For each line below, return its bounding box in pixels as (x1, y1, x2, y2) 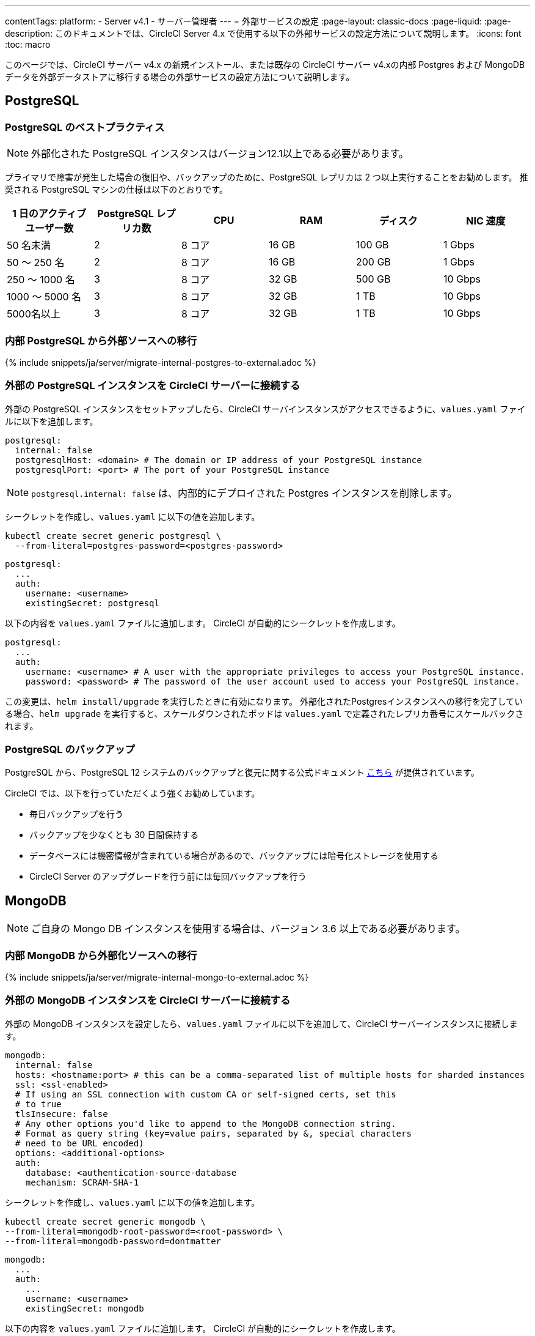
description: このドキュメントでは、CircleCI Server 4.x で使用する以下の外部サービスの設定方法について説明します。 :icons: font (5, 28, 522, 39)
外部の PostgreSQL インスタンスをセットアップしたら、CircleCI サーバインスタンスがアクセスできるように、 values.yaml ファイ (5, 403, 526, 414)
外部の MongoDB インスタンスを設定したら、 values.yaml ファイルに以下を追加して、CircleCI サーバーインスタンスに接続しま (5, 1018, 518, 1029)
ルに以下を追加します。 (5, 415, 98, 426)
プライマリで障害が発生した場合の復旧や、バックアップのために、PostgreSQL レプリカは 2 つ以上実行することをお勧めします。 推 (5, 172, 528, 183)
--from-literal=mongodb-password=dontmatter (5, 1236, 222, 1246)
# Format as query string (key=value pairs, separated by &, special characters (15, 1128, 412, 1138)
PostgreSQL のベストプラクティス (5, 121, 165, 133)
